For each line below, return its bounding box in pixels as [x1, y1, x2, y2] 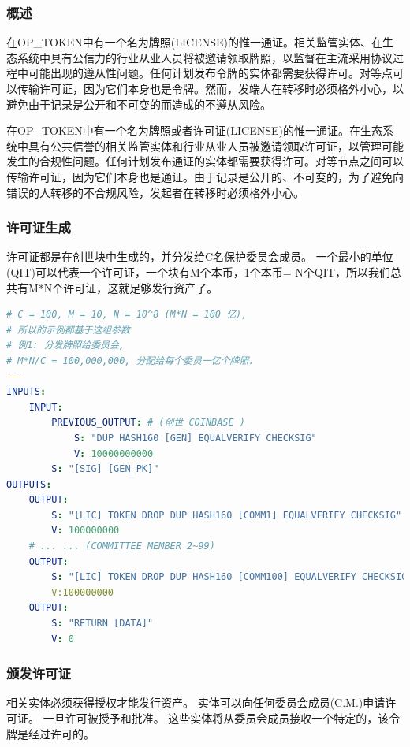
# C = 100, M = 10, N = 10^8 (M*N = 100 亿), [6, 309, 248, 321]
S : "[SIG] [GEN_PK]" [51, 463, 159, 475]
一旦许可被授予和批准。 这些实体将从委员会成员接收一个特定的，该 [43, 710, 389, 727]
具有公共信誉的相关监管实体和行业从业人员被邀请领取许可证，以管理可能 [28, 137, 404, 154]
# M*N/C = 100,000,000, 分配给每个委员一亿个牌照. [6, 355, 255, 366]
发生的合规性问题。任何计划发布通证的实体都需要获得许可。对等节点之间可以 [6, 153, 404, 169]
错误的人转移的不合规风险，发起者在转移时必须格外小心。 [6, 184, 304, 200]
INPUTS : [6, 386, 47, 398]
